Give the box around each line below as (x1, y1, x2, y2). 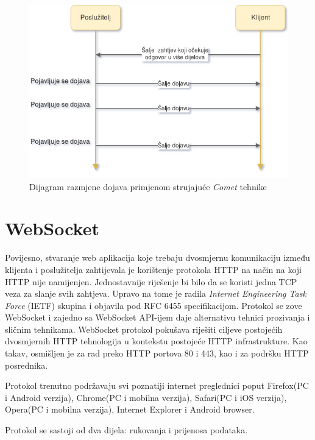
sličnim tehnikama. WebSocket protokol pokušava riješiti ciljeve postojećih (5, 322, 283, 335)
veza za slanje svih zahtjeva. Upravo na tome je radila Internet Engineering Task (5, 287, 306, 300)
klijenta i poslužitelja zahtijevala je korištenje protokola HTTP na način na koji (5, 263, 302, 275)
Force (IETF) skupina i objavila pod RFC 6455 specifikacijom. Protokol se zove (5, 299, 302, 311)
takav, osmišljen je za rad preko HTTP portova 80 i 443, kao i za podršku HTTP (5, 347, 309, 360)
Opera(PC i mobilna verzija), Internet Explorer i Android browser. (5, 403, 255, 416)
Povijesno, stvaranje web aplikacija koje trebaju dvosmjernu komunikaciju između (5, 251, 310, 264)
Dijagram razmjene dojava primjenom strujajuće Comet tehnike (29, 180, 267, 193)
